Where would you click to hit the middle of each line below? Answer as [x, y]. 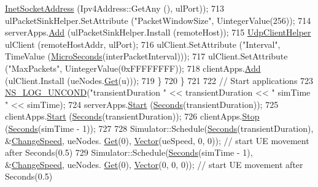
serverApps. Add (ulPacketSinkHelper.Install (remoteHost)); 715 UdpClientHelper [158, 32]
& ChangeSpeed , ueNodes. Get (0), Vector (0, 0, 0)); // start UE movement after [154, 164]
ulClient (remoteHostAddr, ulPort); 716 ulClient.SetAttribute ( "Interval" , [143, 44]
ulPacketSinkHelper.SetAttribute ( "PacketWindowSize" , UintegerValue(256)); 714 [158, 20]
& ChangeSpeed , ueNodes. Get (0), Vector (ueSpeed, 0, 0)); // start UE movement [157, 140]
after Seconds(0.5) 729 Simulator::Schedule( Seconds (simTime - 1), [129, 152]
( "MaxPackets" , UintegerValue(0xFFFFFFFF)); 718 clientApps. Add [133, 68]
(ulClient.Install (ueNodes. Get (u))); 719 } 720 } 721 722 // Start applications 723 [159, 80]
